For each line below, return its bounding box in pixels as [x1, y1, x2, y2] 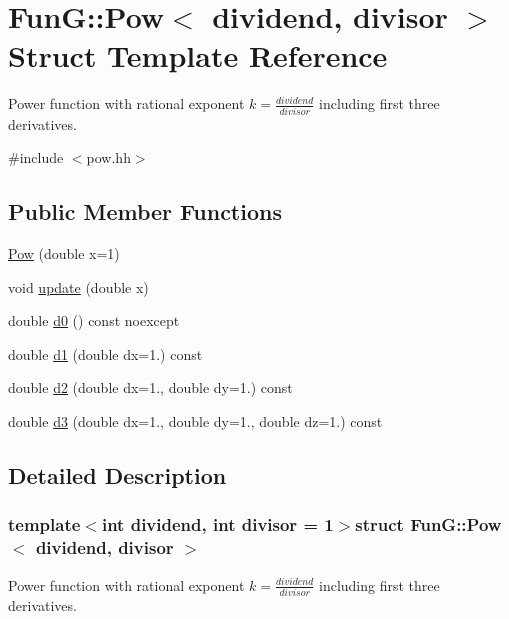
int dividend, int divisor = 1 [101, 512, 334, 537]
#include [8, 147, 64, 168]
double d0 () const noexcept [8, 310, 180, 331]
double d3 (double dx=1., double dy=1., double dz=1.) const [8, 410, 383, 431]
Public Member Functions [8, 196, 282, 227]
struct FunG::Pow [355, 512, 502, 537]
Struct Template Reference [8, 35, 388, 76]
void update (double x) [8, 276, 149, 297]
